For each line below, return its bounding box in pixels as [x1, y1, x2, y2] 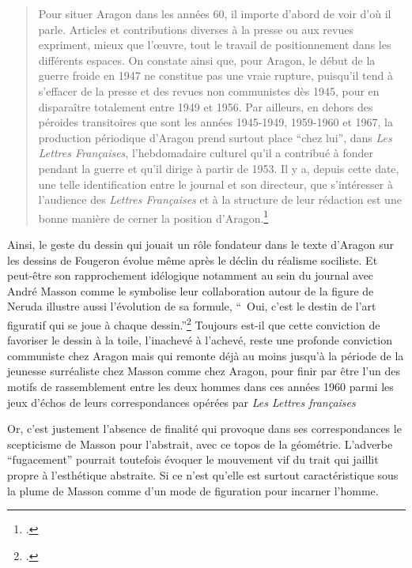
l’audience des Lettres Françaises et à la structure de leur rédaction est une [38, 191, 402, 208]
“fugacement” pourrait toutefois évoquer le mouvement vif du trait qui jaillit [7, 451, 379, 468]
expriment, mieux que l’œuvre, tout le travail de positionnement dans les [38, 36, 391, 53]
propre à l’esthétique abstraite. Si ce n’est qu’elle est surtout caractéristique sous [7, 466, 399, 483]
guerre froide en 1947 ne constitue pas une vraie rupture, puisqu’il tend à [38, 67, 393, 84]
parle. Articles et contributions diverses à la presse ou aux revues [38, 21, 353, 37]
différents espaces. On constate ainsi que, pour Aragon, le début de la [38, 51, 376, 68]
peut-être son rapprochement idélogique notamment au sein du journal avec [7, 267, 374, 284]
